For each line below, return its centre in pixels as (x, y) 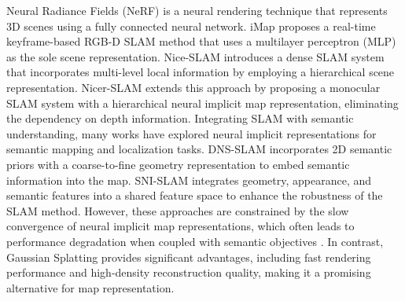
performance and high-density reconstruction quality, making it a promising (189, 272)
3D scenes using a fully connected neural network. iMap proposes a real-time (191, 26)
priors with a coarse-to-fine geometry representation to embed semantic (178, 164)
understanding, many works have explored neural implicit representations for (191, 133)
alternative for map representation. (90, 287)
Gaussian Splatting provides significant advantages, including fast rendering (189, 257)
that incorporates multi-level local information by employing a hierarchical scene (201, 72)
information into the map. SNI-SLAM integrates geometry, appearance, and (189, 180)
